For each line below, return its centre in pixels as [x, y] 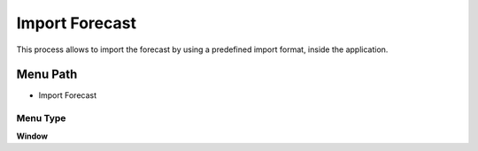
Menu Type [41, 118]
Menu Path [47, 75]
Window [32, 136]
